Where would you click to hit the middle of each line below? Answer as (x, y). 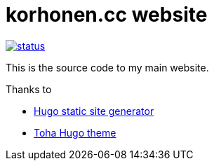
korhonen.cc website (107, 15)
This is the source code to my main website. (107, 67)
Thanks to (29, 89)
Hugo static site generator (94, 111)
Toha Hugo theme (75, 132)
